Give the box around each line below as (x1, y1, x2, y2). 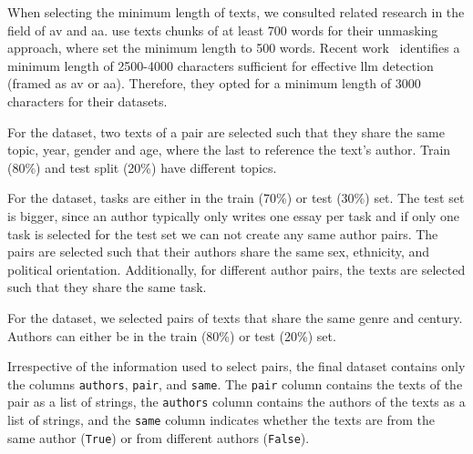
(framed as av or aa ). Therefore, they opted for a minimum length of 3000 (7, 74, 421, 93)
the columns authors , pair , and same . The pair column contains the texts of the (7, 374, 463, 393)
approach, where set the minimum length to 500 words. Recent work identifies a (7, 38, 460, 57)
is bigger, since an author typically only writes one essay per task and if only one (7, 206, 460, 225)
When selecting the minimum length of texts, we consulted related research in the (7, 3, 465, 21)
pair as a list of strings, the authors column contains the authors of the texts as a (7, 392, 466, 411)
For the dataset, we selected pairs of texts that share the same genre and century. (7, 308, 463, 327)
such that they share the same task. (7, 277, 207, 297)
